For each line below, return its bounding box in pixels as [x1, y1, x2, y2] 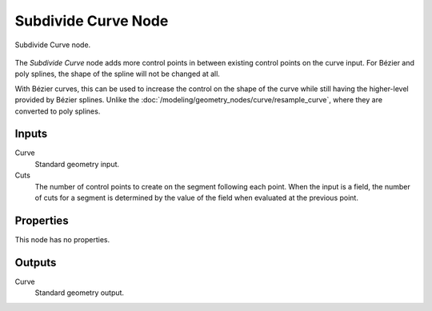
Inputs [14, 127, 48, 141]
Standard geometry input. [34, 159, 120, 169]
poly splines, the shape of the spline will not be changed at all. [14, 69, 220, 79]
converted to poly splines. [14, 106, 101, 116]
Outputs [14, 256, 57, 269]
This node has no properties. [14, 234, 110, 244]
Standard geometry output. [34, 288, 124, 297]
